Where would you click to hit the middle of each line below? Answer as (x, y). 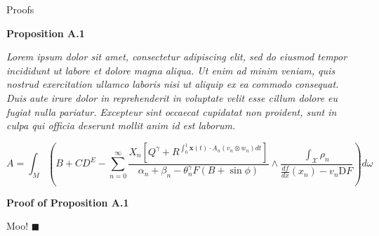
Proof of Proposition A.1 (68, 202)
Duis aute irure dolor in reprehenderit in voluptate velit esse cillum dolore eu (172, 97)
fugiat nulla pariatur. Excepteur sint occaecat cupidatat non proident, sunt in (172, 111)
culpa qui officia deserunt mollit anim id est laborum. (121, 125)
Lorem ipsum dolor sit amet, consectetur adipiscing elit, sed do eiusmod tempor (177, 57)
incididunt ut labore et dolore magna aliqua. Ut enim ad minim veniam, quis (171, 70)
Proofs (20, 9)
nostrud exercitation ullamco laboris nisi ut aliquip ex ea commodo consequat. (173, 84)
